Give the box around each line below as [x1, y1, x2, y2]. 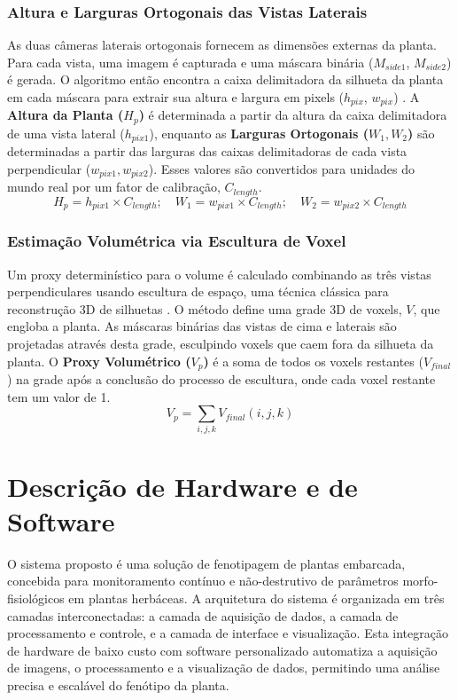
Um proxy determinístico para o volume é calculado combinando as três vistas [7, 264, 431, 283]
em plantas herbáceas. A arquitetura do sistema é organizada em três [68, 588, 445, 607]
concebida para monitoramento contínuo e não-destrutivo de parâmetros [7, 571, 399, 590]
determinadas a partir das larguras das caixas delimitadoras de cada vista [7, 142, 408, 161]
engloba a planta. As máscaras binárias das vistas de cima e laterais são [7, 317, 397, 335]
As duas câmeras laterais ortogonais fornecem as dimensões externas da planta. [7, 35, 437, 54]
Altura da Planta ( [7, 106, 124, 124]
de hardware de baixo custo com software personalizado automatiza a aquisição [7, 641, 438, 659]
